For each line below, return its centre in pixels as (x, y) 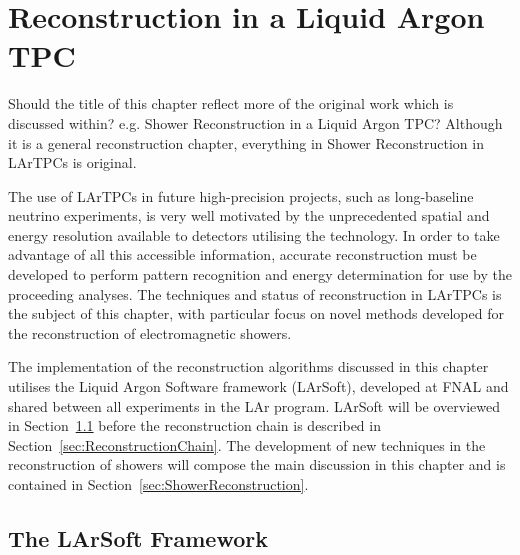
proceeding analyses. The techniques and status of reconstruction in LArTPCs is (255, 293)
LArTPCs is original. (72, 162)
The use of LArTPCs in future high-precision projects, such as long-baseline (241, 195)
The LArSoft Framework (138, 537)
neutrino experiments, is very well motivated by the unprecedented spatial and (249, 215)
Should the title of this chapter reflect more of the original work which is (231, 103)
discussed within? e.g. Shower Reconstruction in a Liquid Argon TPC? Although (255, 122)
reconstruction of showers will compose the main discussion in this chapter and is (257, 464)
